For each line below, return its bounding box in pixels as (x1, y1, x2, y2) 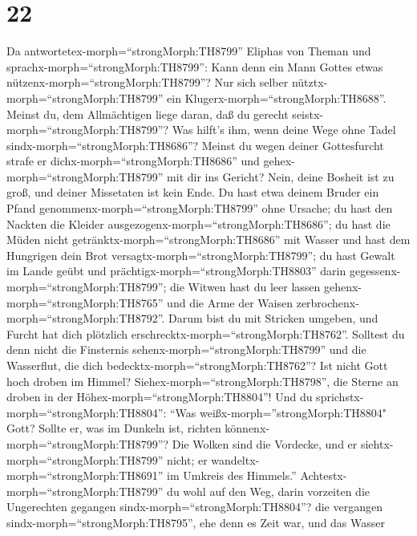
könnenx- (225, 420, 269, 437)
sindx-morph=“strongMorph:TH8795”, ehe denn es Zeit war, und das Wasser (6, 514, 386, 530)
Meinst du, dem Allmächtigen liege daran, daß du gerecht (6, 105, 289, 122)
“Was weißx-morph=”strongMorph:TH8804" (170, 404, 387, 420)
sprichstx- (316, 388, 364, 405)
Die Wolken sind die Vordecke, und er (172, 435, 358, 452)
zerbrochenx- (296, 294, 359, 311)
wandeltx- (211, 451, 260, 468)
